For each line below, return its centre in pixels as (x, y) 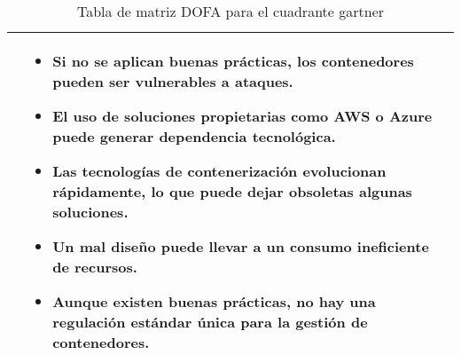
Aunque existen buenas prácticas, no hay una (214, 301)
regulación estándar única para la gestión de (210, 322)
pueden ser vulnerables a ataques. (173, 81)
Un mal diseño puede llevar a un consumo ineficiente (241, 246)
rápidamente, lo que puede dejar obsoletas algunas (232, 191)
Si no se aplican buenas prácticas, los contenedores (233, 61)
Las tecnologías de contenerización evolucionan (219, 171)
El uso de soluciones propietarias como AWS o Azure (242, 116)
